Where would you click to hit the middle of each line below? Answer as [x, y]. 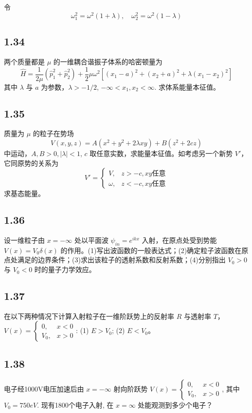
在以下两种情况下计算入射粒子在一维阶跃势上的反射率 [89, 316]
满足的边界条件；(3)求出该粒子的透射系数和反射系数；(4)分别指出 [121, 260]
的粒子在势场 [53, 133]
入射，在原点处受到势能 [179, 240]
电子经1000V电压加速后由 [44, 388]
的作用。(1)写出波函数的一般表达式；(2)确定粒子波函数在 [151, 250]
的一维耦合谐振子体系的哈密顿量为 [108, 62]
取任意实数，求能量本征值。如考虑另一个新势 [161, 153]
